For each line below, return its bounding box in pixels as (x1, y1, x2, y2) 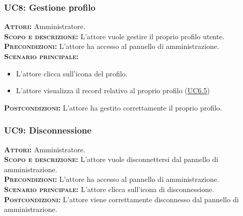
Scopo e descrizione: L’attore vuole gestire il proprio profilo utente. (4, 31, 225, 41)
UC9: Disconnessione (4, 124, 92, 137)
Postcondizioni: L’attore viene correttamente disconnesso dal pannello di (4, 194, 239, 204)
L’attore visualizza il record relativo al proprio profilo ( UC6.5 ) (16, 85, 210, 96)
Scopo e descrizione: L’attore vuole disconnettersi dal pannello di (4, 154, 219, 165)
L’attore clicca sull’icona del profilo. (16, 68, 128, 78)
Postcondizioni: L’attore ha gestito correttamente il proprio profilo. (4, 102, 222, 113)
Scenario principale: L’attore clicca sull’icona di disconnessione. (4, 183, 215, 194)
